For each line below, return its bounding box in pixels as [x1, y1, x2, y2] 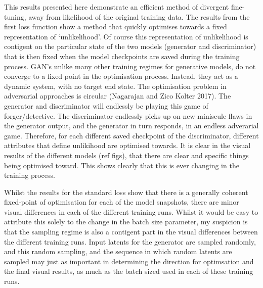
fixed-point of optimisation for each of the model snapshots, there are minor [4, 197, 239, 207]
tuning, [4, 11, 26, 22]
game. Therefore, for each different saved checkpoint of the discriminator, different [4, 130, 259, 140]
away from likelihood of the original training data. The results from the [28, 11, 250, 22]
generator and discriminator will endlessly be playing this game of [4, 100, 208, 111]
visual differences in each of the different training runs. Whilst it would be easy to [4, 206, 258, 217]
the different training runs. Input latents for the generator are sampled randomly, [4, 236, 256, 247]
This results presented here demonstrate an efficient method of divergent [4, 2, 229, 12]
